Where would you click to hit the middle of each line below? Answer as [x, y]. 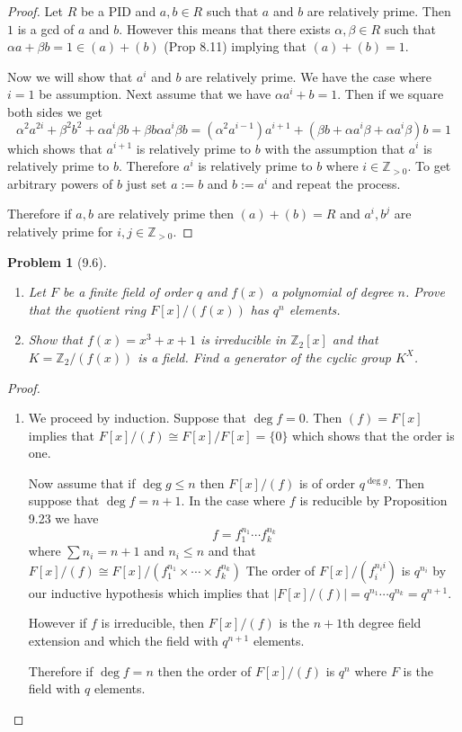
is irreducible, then [153, 623]
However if [58, 623]
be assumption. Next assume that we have [155, 94]
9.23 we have [63, 518]
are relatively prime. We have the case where [309, 76]
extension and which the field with [123, 641]
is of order [327, 482]
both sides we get [55, 111]
